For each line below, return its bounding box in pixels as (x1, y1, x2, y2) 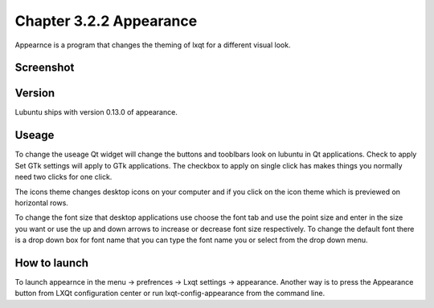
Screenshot (14, 61, 75, 75)
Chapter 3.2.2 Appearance (14, 12, 198, 30)
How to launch (14, 256, 88, 269)
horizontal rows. (14, 197, 68, 208)
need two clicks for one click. (14, 172, 113, 182)
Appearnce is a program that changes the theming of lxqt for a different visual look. (14, 40, 291, 50)
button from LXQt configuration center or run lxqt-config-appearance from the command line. (14, 289, 325, 298)
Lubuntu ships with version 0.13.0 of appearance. (14, 107, 178, 117)
